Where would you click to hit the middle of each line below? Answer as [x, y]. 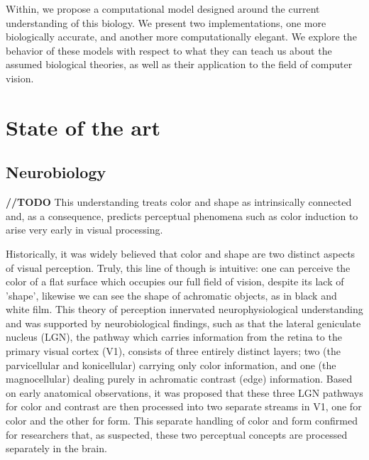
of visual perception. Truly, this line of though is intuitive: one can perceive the [178, 267]
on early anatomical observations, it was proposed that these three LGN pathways [184, 392]
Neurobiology [56, 172]
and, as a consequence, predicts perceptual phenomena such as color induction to [182, 215]
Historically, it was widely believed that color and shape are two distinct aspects [181, 253]
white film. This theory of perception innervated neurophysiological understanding [184, 309]
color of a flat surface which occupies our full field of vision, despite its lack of [175, 281]
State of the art [83, 127]
